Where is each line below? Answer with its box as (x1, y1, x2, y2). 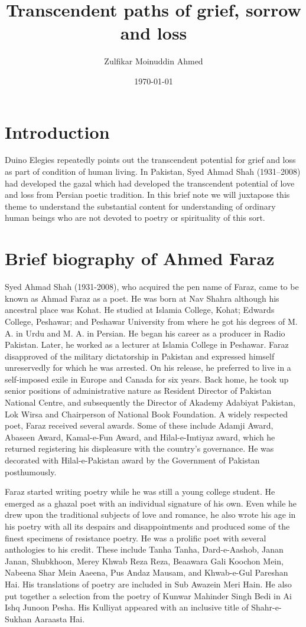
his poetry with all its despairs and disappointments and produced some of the (5, 520, 290, 532)
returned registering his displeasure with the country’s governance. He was (5, 442, 274, 455)
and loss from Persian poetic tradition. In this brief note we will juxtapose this (5, 188, 290, 201)
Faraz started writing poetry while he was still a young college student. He (5, 485, 275, 498)
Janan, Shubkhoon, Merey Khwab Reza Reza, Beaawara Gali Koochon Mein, (5, 554, 284, 567)
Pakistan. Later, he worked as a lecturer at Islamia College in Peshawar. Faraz (5, 338, 289, 351)
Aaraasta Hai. (34, 612, 85, 625)
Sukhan (5, 612, 32, 625)
